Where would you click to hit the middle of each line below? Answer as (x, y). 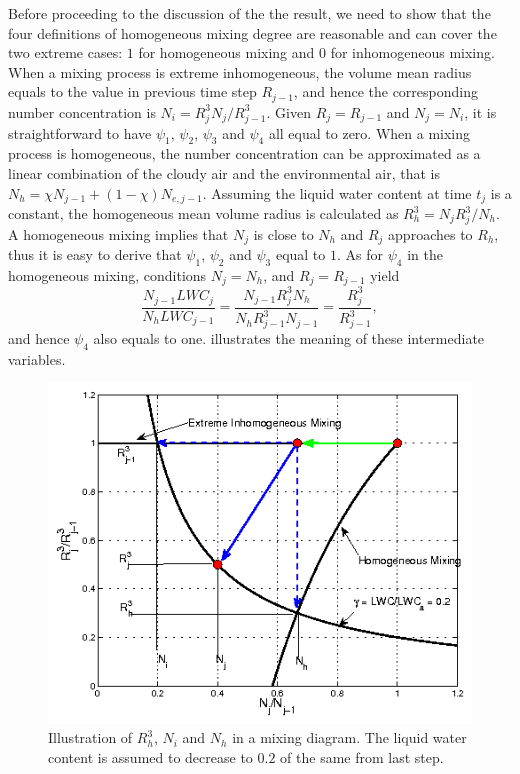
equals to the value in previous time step (132, 91)
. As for (359, 254)
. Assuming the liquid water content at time (337, 192)
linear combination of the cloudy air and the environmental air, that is (224, 172)
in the (425, 254)
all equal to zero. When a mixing (369, 132)
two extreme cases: (65, 52)
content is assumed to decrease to (150, 756)
